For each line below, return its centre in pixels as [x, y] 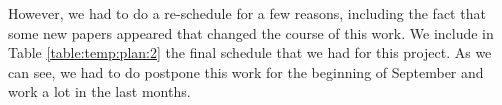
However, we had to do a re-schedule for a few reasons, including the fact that [247, 13]
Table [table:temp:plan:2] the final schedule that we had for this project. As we [250, 52]
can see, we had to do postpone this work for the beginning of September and [246, 71]
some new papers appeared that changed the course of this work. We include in [251, 32]
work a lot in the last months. [99, 91]
